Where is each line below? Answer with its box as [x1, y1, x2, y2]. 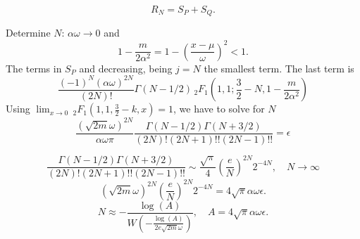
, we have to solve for [173, 101, 265, 116]
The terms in [6, 60, 62, 75]
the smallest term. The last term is [204, 60, 354, 75]
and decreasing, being [79, 60, 173, 75]
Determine [6, 25, 51, 40]
